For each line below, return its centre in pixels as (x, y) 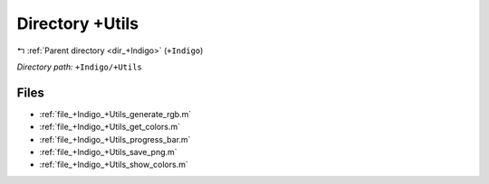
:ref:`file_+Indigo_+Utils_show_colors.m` (114, 165)
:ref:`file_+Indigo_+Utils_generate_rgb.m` (115, 114)
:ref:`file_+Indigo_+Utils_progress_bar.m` (115, 139)
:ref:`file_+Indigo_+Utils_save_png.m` (108, 152)
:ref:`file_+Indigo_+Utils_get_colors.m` (110, 127)
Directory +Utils (78, 23)
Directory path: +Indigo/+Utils (79, 67)
